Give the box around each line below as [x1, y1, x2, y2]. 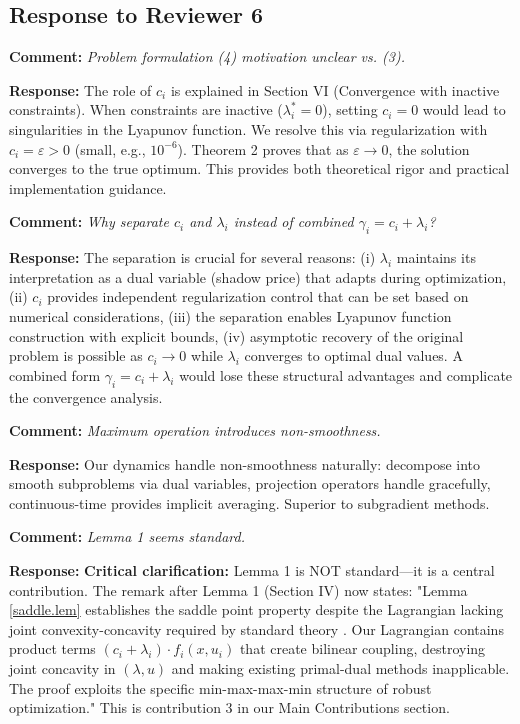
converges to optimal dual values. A [244, 345, 463, 366]
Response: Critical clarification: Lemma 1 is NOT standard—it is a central [9, 560, 495, 581]
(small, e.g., [74, 138, 146, 159]
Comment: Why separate [9, 211, 169, 232]
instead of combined [233, 211, 354, 232]
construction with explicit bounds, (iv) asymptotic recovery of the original [9, 325, 464, 346]
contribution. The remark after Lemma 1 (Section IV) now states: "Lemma [9, 579, 468, 600]
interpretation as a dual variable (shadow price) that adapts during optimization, [9, 266, 507, 287]
